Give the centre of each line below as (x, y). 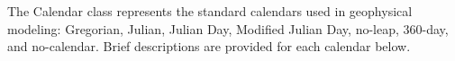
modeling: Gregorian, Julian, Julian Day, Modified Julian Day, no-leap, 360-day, (228, 28)
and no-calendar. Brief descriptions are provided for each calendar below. (209, 46)
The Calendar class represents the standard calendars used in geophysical (210, 11)
